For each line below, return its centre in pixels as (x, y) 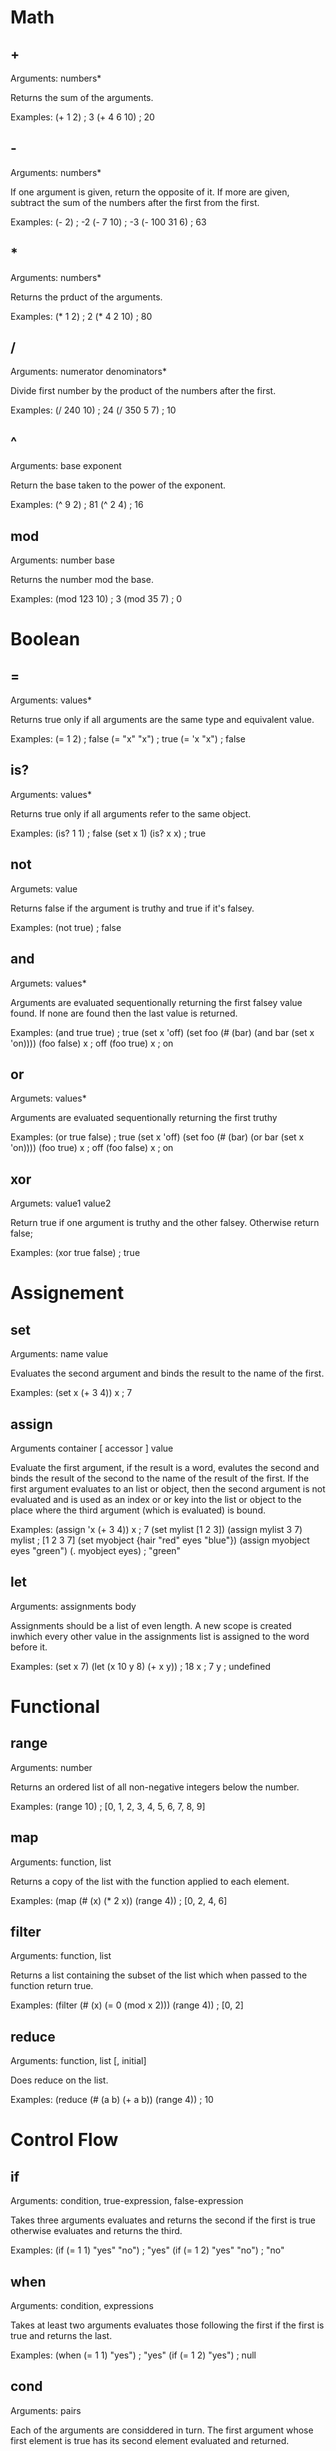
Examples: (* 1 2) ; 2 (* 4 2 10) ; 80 (81, 316)
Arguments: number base (62, 560)
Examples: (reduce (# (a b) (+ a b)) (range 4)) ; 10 (112, 2100)
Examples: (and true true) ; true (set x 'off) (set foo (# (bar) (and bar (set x (162, 1032)
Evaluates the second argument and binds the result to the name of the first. (167, 1373)
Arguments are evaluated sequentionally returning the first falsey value (156, 1002)
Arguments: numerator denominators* (88, 372)
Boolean (45, 639)
